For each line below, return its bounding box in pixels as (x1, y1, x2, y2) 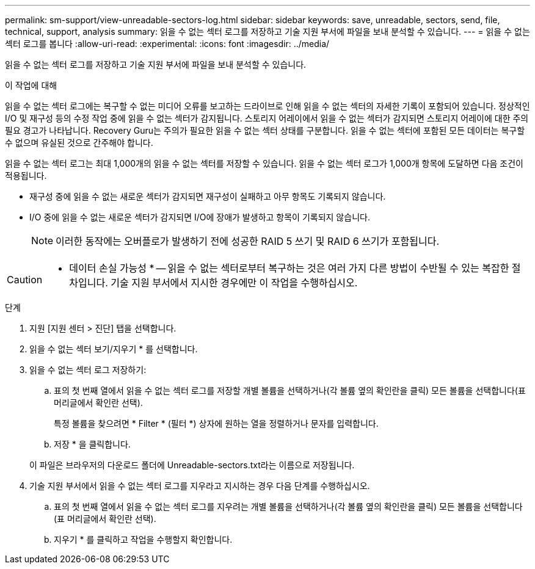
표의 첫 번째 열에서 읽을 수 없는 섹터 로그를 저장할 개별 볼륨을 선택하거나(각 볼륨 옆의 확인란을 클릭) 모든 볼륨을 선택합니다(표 (54, 385, 526, 396)
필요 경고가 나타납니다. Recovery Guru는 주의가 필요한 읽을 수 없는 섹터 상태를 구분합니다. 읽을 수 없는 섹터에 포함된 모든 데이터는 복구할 (5, 125, 525, 136)
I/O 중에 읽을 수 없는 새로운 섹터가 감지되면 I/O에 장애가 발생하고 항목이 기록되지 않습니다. (29, 212, 370, 222)
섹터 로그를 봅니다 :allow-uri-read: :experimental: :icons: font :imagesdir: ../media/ (5, 38, 330, 49)
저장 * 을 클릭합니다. (54, 439, 131, 449)
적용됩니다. (5, 170, 47, 181)
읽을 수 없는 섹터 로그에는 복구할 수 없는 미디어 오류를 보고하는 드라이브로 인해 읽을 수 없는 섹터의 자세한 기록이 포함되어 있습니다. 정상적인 (5, 101, 530, 111)
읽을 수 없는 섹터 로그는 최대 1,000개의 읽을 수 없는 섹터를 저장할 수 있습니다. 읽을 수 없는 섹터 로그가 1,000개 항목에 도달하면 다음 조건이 (5, 158, 523, 169)
